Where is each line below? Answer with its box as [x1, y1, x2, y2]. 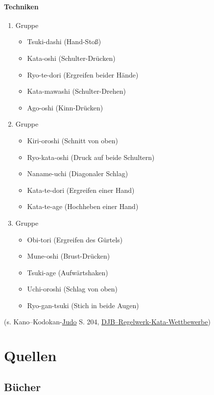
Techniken [4, 1, 39, 11]
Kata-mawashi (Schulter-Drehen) [27, 86, 126, 96]
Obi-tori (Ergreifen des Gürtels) [27, 234, 123, 244]
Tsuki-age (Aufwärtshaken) [27, 267, 108, 277]
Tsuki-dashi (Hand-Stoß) [27, 36, 101, 47]
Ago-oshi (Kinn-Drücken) [27, 102, 103, 112]
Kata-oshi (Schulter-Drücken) [27, 53, 116, 63]
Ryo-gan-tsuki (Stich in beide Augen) [27, 300, 139, 310]
